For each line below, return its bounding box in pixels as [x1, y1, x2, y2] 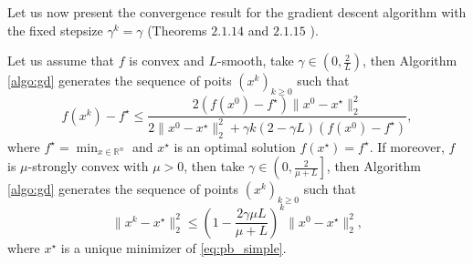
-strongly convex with [27, 157, 149, 176]
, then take [184, 157, 245, 176]
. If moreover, [369, 137, 445, 156]
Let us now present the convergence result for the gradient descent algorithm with [7, 3, 467, 21]
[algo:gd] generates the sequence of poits [7, 71, 232, 90]
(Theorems [147, 20, 207, 39]
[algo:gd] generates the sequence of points [7, 179, 239, 198]
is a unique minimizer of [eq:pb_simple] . [60, 238, 287, 257]
